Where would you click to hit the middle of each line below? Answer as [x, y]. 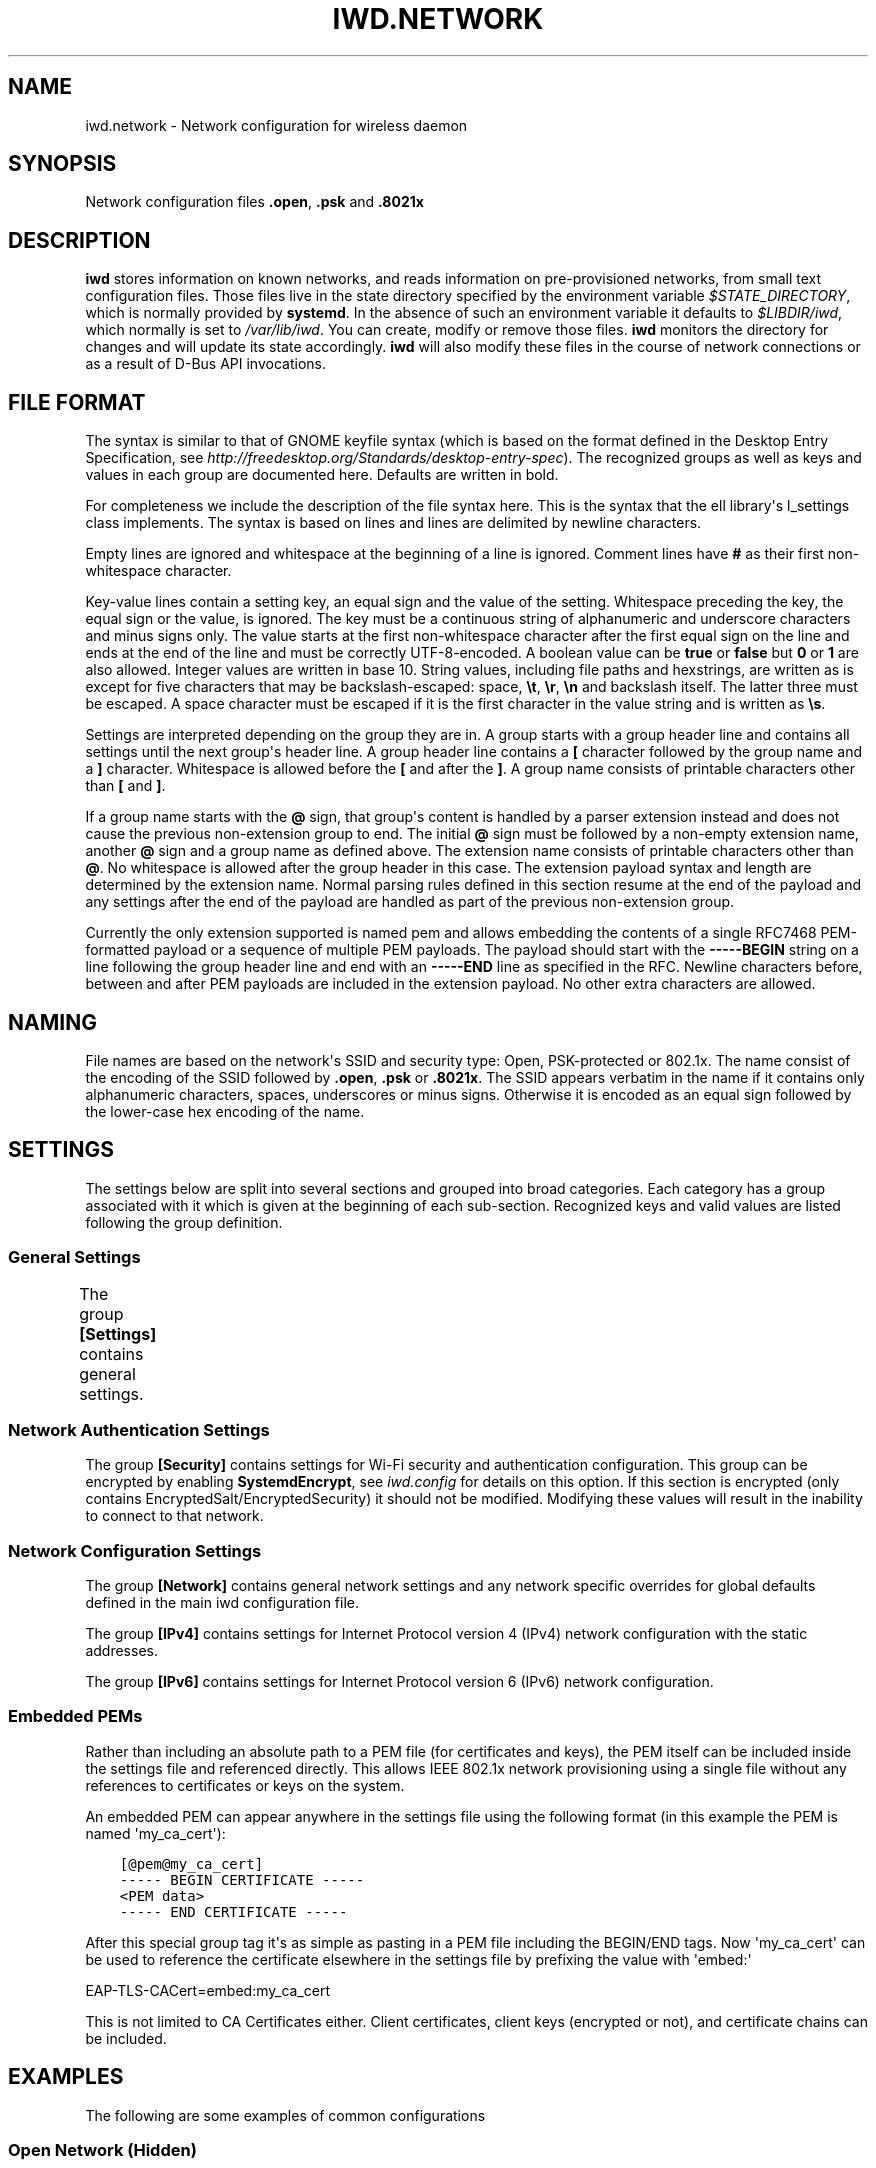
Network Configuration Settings [135, 1550]
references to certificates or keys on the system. [245, 1785]
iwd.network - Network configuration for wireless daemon [276, 125]
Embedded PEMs [75, 1716]
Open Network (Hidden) [102, 2150]
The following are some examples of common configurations [285, 2115]
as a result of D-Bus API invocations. [205, 364]
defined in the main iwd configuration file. [222, 1603]
